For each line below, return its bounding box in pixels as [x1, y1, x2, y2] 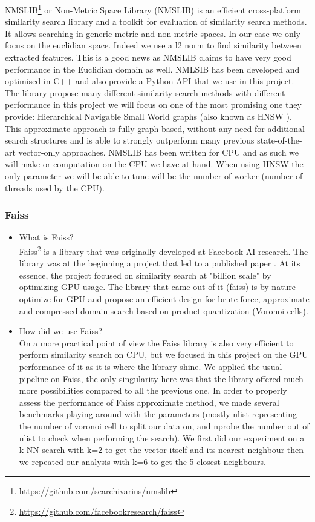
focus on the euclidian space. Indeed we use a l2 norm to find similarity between [5, 39, 302, 51]
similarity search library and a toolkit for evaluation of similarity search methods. [5, 15, 307, 28]
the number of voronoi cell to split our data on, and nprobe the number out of [19, 419, 310, 432]
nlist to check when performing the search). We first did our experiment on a [19, 431, 305, 444]
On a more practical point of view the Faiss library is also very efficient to [19, 336, 294, 349]
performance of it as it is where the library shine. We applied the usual [19, 360, 282, 372]
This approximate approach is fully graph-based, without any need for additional [5, 122, 305, 134]
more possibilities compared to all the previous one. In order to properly [19, 384, 287, 397]
